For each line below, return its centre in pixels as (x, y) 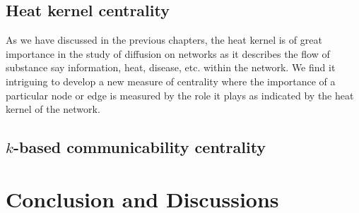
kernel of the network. (53, 109)
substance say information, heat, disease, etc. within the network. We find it (171, 67)
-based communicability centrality (140, 147)
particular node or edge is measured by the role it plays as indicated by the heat (180, 95)
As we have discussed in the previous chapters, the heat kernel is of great (164, 40)
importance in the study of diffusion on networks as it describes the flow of (168, 53)
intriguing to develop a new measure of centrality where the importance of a (171, 81)
